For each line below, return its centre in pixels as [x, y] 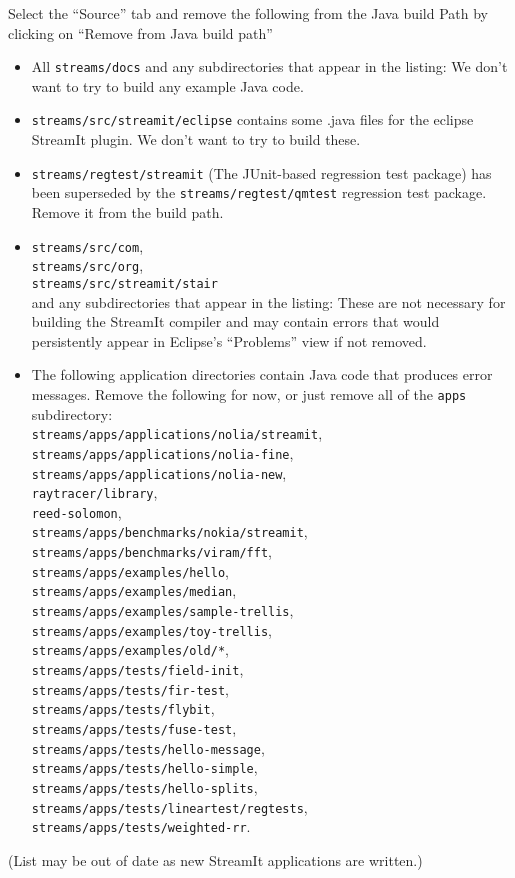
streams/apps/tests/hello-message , [148, 747]
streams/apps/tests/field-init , [137, 669]
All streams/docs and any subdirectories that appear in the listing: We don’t [269, 66]
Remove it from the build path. [127, 212]
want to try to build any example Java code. [167, 85]
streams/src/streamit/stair [124, 283]
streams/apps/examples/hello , [130, 570]
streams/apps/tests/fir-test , [130, 688]
